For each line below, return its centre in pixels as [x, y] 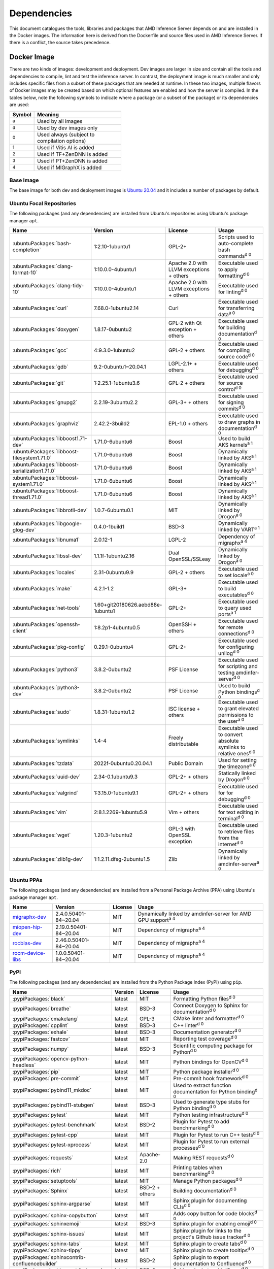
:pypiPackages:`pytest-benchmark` [55, 1125]
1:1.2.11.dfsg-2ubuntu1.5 [122, 859]
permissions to [236, 715]
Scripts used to [236, 237]
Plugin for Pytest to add [201, 1122]
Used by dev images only [67, 128]
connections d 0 [236, 633]
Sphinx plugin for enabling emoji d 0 [215, 1223]
